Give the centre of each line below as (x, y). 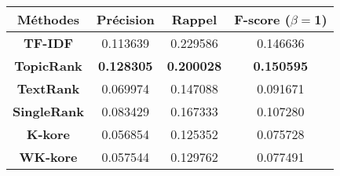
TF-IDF (48, 43)
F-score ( (262, 19)
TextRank (48, 88)
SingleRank (48, 111)
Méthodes (48, 19)
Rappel (194, 19)
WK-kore (48, 157)
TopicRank (48, 66)
